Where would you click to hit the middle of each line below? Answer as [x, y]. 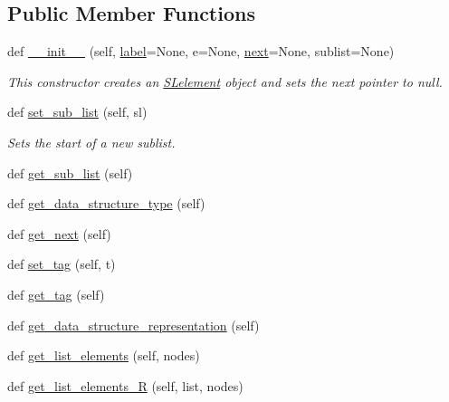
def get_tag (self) [56, 294]
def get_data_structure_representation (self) [134, 325]
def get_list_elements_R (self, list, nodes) [125, 385]
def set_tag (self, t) [62, 264]
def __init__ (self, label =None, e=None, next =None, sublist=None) [201, 51]
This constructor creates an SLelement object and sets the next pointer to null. [225, 81]
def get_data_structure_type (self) [106, 203]
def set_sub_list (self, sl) [77, 112]
